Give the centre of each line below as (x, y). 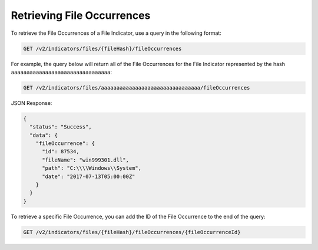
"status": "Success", (61, 127)
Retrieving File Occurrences (81, 15)
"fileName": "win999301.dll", (86, 160)
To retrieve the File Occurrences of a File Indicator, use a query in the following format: (116, 33)
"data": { (44, 135)
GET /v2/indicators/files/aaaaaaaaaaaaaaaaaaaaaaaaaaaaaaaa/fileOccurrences (137, 88)
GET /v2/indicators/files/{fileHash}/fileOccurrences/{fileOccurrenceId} (132, 232)
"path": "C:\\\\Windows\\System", (92, 168)
